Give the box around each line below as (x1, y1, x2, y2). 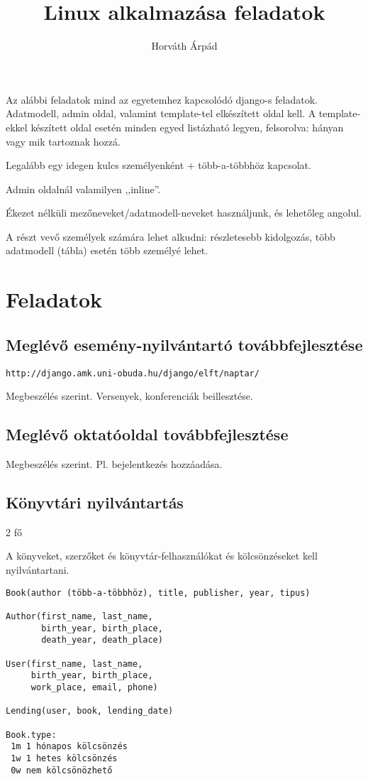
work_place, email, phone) (30, 682, 158, 692)
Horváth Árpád (151, 38, 218, 53)
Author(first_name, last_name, (6, 611, 153, 621)
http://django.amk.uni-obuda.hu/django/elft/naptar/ (6, 368, 260, 378)
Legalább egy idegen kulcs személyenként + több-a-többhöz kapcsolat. (6, 158, 311, 173)
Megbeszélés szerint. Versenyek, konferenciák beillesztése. (6, 388, 253, 403)
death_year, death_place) (41, 635, 163, 645)
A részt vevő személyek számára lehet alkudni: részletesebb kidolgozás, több (6, 229, 335, 244)
